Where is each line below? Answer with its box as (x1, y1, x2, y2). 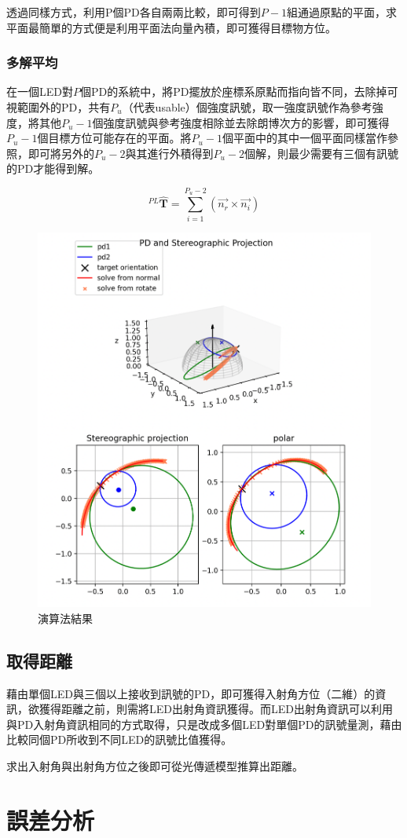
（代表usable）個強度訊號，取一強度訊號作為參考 (122, 99, 372, 115)
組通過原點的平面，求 (286, 4, 397, 20)
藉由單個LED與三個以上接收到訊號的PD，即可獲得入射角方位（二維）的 (6, 685, 376, 701)
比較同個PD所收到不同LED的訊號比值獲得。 (6, 731, 233, 748)
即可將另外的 (27, 145, 94, 161)
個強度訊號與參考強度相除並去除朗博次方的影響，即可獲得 (92, 114, 390, 130)
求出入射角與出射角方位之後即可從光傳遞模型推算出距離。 (6, 757, 303, 774)
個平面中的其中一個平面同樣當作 (222, 130, 388, 146)
